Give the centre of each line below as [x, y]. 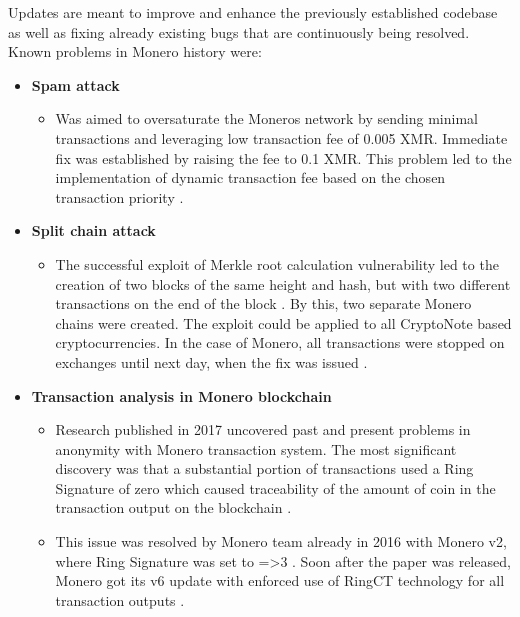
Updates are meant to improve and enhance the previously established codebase [253, 12]
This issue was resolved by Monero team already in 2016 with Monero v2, [281, 541]
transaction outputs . [120, 599]
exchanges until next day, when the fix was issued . [211, 361]
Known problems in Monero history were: [135, 51]
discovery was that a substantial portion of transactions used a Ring [264, 468]
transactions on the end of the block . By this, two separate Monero [263, 303]
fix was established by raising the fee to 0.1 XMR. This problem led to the [283, 157]
